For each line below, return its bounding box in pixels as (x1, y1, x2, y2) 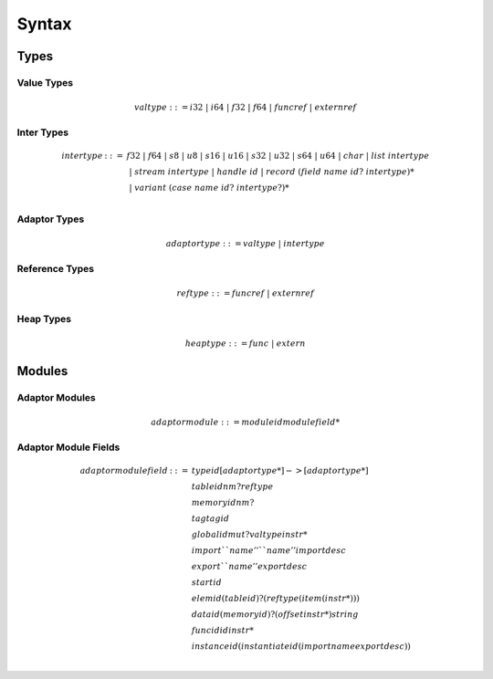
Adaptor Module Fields (16, 441, 121, 454)
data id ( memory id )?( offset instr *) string (192, 610, 360, 620)
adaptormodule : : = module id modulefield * (151, 416, 341, 427)
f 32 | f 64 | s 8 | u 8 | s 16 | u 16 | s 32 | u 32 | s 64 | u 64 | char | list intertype (126, 151, 430, 162)
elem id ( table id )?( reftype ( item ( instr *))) (192, 593, 360, 604)
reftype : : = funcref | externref (176, 288, 315, 298)
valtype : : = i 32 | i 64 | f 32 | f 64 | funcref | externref (133, 101, 357, 112)
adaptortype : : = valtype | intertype (165, 238, 325, 249)
